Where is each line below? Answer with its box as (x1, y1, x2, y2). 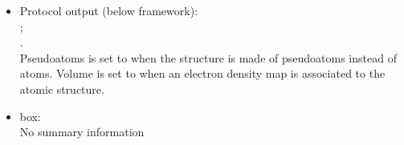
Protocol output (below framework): (19, 2, 198, 18)
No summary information (19, 123, 145, 140)
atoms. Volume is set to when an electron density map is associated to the (19, 65, 386, 82)
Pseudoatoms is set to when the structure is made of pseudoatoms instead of (19, 49, 397, 66)
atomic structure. (19, 80, 104, 97)
